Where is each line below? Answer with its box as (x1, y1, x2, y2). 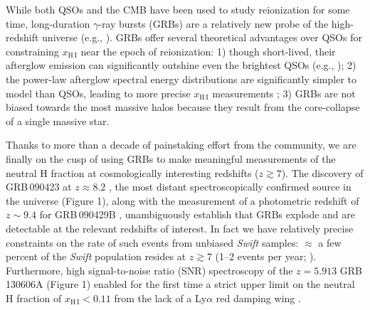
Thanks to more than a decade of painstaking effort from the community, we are (6, 137, 356, 152)
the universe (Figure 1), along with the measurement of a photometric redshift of (6, 193, 359, 208)
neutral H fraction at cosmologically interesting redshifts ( (6, 165, 259, 180)
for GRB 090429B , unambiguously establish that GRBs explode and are (39, 207, 356, 222)
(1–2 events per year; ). (215, 249, 317, 264)
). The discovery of (281, 165, 364, 180)
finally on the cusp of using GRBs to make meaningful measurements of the (6, 151, 336, 166)
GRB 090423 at (6, 179, 72, 194)
